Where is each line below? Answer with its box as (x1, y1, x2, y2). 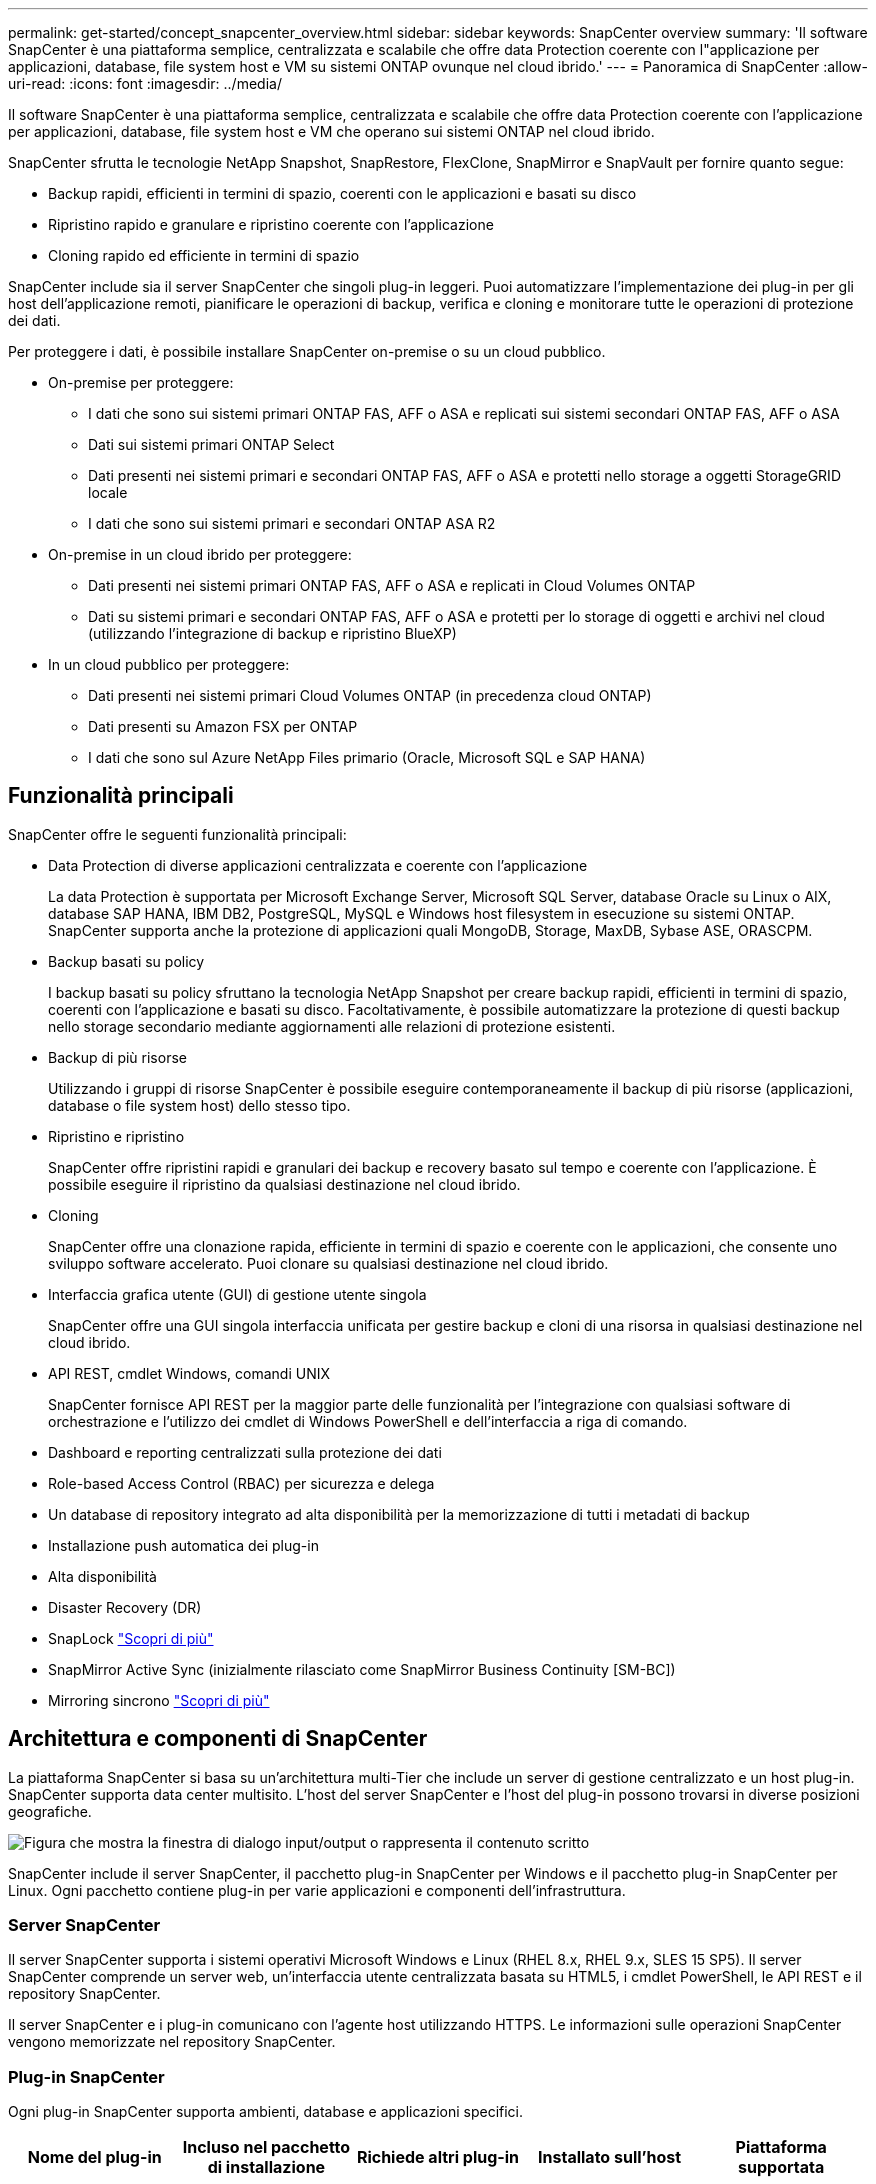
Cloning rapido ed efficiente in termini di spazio (48, 247, 360, 264)
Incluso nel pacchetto (182, 2137, 351, 2158)
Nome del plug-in (27, 2147, 162, 2168)
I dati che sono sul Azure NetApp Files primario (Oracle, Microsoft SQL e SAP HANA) (88, 749, 646, 766)
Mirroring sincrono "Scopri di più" (48, 1691, 270, 1709)
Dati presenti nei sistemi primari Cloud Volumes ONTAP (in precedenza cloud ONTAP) (88, 687, 652, 704)
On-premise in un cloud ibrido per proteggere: (48, 546, 352, 563)
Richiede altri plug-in (356, 2147, 520, 2168)
